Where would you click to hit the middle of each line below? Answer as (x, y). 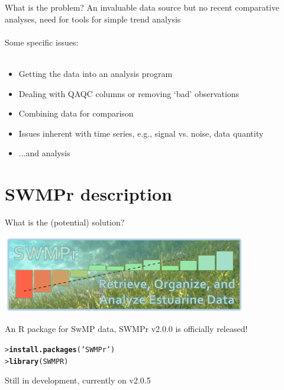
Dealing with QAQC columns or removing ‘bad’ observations (129, 93)
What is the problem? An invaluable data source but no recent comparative (142, 7)
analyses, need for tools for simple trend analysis (93, 19)
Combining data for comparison (76, 113)
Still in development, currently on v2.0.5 (78, 380)
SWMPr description (88, 194)
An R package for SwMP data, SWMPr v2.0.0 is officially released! (126, 329)
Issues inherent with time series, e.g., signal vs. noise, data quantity (141, 133)
